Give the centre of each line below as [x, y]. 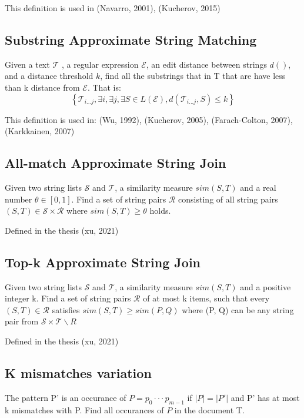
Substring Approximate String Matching [131, 39]
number [19, 199]
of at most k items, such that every [206, 298]
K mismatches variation [78, 372]
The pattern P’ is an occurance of [66, 397]
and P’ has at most [265, 397]
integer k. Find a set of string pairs [68, 298]
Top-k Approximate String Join [103, 262]
